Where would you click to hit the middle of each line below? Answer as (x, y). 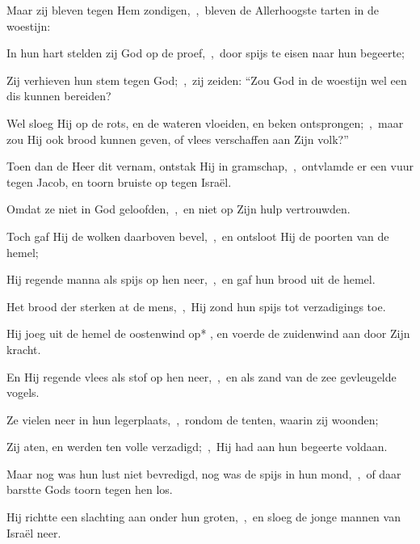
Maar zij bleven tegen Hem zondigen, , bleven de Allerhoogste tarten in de (193, 10)
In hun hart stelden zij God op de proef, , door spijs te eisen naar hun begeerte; (206, 53)
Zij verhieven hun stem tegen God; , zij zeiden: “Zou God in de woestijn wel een (207, 80)
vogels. (23, 392)
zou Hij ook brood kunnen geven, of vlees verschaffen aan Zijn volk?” (178, 139)
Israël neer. (34, 532)
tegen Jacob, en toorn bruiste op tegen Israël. (119, 181)
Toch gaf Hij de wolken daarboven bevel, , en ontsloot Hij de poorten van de (198, 236)
